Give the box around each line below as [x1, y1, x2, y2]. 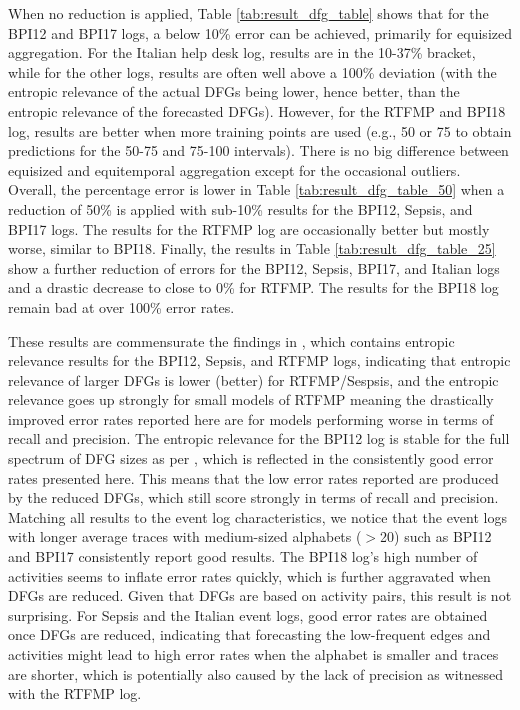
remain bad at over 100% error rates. [8, 296, 235, 317]
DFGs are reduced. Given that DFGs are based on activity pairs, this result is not [8, 585, 512, 606]
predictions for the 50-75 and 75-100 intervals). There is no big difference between [8, 140, 509, 161]
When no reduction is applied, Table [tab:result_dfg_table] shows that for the [8, 3, 489, 23]
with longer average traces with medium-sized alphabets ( [8, 526, 362, 547]
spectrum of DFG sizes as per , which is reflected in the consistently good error [8, 448, 494, 469]
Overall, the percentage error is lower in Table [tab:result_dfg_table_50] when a [8, 179, 505, 200]
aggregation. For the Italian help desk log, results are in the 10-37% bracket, [8, 42, 476, 63]
